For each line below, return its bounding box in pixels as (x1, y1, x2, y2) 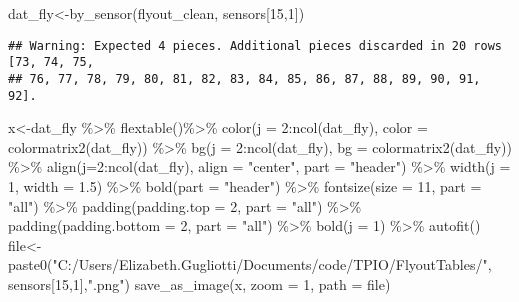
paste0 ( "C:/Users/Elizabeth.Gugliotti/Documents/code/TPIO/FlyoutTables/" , (8, 254, 492, 275)
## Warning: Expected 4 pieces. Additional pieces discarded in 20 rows (8, 38, 502, 53)
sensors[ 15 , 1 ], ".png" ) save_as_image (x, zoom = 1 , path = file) (8, 273, 391, 294)
